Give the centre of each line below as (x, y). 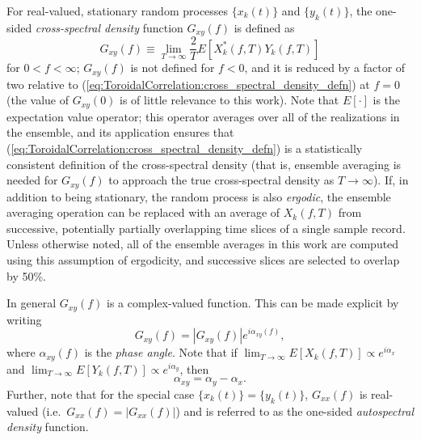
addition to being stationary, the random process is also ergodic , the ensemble (199, 196)
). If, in (391, 180)
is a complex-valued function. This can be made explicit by (253, 303)
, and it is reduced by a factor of (325, 68)
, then (194, 368)
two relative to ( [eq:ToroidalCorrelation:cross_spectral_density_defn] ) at (188, 84)
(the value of (38, 100)
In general (32, 303)
